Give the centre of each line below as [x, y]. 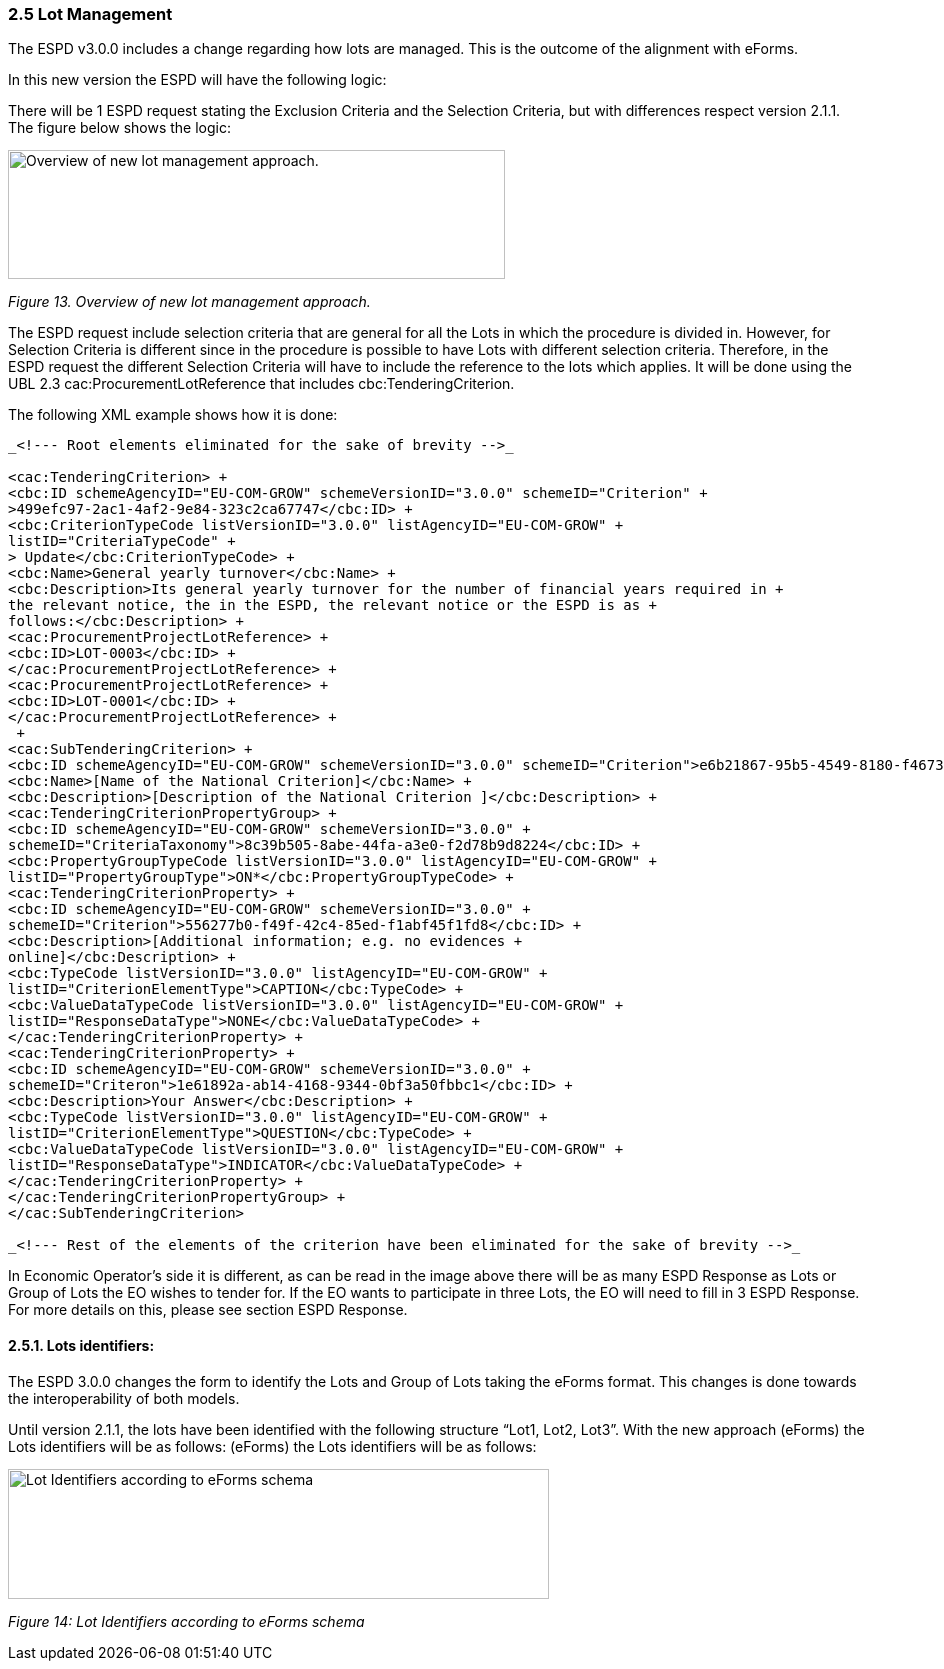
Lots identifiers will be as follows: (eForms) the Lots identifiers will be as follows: [272, 1446]
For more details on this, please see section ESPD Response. [208, 1310]
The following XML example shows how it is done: [173, 415]
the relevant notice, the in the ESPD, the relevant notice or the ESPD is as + [333, 605]
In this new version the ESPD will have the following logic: [197, 80]
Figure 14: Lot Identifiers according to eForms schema [186, 1621]
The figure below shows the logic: [119, 128]
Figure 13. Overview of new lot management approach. [189, 302]
